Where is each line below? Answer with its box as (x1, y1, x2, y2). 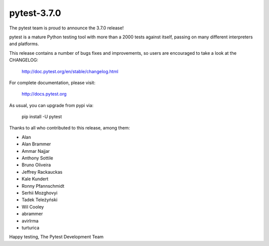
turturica (21, 225, 39, 231)
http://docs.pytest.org (21, 91, 67, 97)
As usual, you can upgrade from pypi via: (9, 102, 94, 108)
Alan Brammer (21, 141, 51, 147)
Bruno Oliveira (21, 162, 51, 168)
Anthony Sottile (21, 155, 53, 161)
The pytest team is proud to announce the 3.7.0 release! (9, 25, 124, 31)
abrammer (21, 211, 43, 217)
